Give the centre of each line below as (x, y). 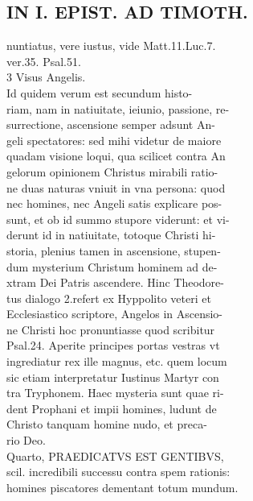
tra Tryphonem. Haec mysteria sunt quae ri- (115, 393)
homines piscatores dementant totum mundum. (122, 487)
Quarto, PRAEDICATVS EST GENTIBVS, (115, 455)
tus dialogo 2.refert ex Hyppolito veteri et (109, 298)
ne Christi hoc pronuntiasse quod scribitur (111, 329)
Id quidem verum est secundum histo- (100, 92)
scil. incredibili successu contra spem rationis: (118, 472)
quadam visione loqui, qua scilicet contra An (116, 156)
